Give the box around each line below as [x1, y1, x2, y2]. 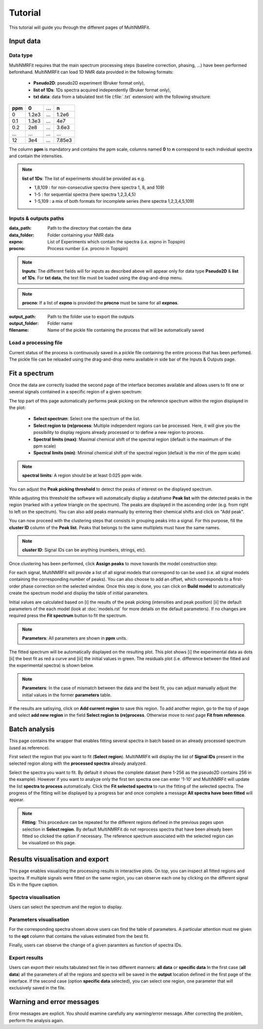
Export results [9, 954, 43, 961]
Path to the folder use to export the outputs [47, 313, 134, 320]
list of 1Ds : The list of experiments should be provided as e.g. [22, 175, 146, 181]
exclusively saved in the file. [9, 985, 66, 991]
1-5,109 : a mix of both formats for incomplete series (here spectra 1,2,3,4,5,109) [34, 198, 194, 204]
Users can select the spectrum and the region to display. [9, 904, 123, 910]
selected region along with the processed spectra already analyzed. [9, 760, 147, 767]
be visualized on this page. [22, 840, 76, 846]
